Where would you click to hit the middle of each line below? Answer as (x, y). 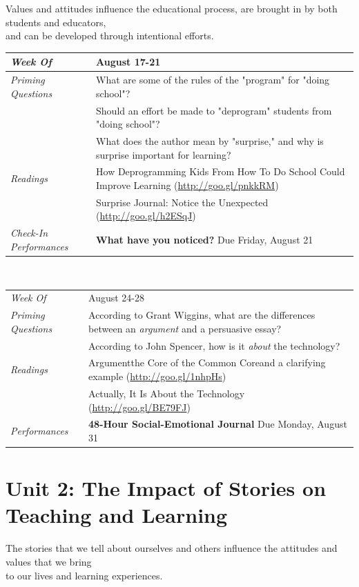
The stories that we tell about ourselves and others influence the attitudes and (172, 548)
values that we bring (49, 561)
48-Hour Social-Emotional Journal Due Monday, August (218, 424)
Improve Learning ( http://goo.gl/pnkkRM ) (187, 185)
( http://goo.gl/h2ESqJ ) (146, 216)
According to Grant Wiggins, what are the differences (202, 315)
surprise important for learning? (164, 154)
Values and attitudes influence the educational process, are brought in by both (172, 8)
